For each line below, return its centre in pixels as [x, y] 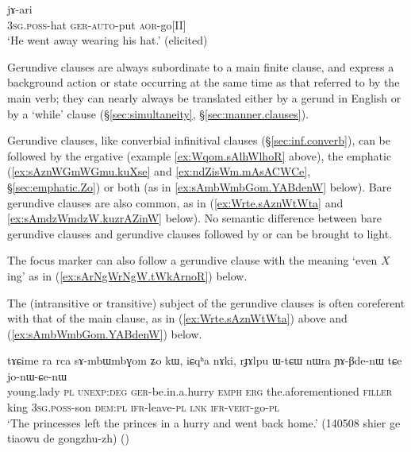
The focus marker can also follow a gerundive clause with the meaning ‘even [192, 260]
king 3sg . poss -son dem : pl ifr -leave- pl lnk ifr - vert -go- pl [143, 407]
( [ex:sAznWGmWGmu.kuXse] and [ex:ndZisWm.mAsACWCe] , [159, 171]
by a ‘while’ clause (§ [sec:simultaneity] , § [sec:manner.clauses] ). [158, 113]
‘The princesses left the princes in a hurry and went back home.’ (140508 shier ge [204, 422]
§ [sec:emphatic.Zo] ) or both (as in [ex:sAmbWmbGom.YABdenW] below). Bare [200, 186]
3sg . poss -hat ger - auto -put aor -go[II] [97, 24]
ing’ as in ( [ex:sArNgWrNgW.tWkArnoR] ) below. [127, 275]
